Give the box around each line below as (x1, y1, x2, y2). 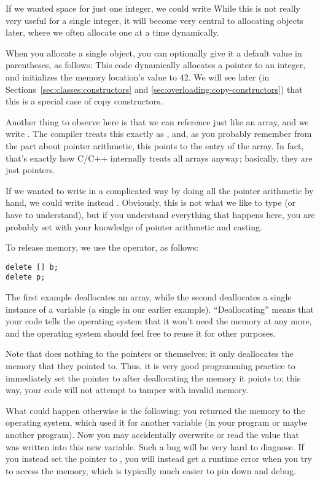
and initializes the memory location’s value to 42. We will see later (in (6, 70, 270, 83)
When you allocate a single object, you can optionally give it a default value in (6, 46, 302, 59)
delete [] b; (6, 262, 58, 272)
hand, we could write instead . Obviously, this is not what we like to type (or (6, 196, 296, 209)
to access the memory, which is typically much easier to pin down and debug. (6, 464, 296, 477)
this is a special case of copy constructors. (6, 95, 163, 108)
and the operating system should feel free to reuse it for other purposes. (6, 326, 276, 339)
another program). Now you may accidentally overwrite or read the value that (6, 428, 299, 440)
